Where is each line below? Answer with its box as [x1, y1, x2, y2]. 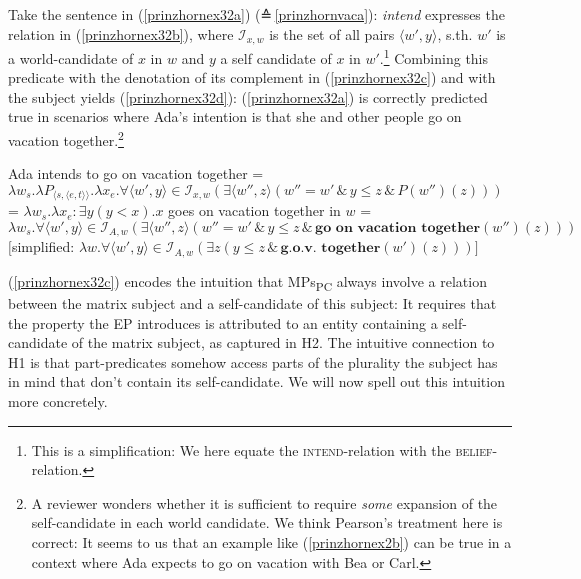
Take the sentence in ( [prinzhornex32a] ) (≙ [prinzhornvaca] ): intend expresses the [8, 4, 505, 24]
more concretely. [8, 390, 108, 411]
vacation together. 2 [8, 127, 124, 150]
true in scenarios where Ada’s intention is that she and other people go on [8, 106, 462, 127]
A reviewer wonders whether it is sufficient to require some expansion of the [31, 492, 498, 513]
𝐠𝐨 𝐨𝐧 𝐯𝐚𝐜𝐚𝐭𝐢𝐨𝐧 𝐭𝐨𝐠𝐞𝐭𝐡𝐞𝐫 [315, 220, 481, 235]
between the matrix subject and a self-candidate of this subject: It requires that [8, 293, 497, 313]
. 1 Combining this [379, 45, 489, 68]
